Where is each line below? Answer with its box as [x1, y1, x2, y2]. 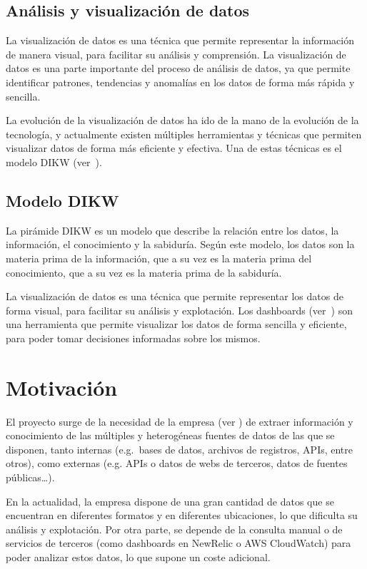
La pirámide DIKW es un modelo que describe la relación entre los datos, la [6, 222, 339, 237]
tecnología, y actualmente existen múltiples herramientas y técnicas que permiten [6, 126, 362, 141]
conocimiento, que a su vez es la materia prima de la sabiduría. [6, 265, 282, 280]
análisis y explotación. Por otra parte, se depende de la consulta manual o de [6, 521, 343, 536]
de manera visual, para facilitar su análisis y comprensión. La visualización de [6, 46, 346, 61]
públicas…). [6, 470, 55, 484]
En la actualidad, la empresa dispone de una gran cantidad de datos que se [6, 493, 334, 508]
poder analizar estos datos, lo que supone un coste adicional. [6, 549, 271, 564]
